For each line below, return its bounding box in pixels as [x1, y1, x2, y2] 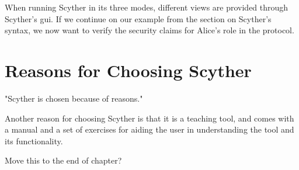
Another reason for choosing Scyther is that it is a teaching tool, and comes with [5, 112, 294, 124]
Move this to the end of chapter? [5, 154, 122, 166]
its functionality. [5, 134, 63, 147]
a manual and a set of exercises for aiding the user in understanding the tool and [5, 123, 294, 136]
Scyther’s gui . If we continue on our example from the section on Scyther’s [5, 12, 272, 25]
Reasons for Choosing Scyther [5, 58, 252, 82]
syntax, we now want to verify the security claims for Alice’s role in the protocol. [5, 24, 294, 36]
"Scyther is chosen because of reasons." [5, 92, 143, 104]
